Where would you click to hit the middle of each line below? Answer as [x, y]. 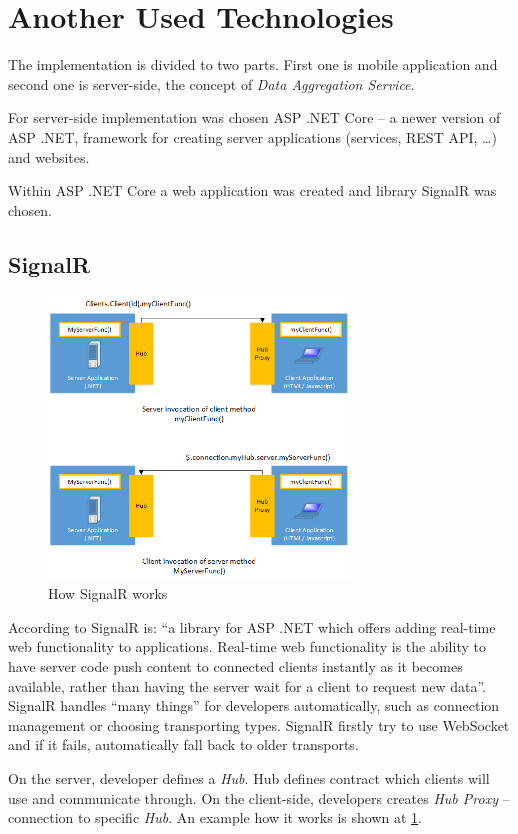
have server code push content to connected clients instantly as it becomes [235, 665]
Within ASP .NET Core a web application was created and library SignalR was [252, 190]
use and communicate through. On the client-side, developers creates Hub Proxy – [259, 797]
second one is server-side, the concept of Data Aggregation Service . [211, 83]
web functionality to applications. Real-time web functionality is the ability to [247, 646]
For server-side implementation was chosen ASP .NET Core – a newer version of [254, 117]
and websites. [49, 156]
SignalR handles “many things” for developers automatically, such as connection [254, 705]
